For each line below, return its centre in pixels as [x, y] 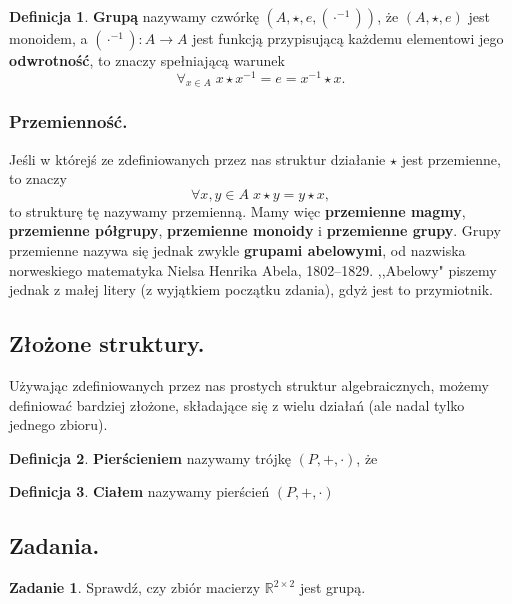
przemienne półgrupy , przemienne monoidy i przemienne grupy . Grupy [255, 230]
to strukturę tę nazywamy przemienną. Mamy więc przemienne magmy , [237, 210]
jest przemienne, [451, 158]
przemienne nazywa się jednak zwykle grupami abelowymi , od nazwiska [237, 250]
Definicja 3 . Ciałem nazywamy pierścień [139, 491]
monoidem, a [48, 38]
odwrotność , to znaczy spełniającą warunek [147, 60]
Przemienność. [68, 121]
